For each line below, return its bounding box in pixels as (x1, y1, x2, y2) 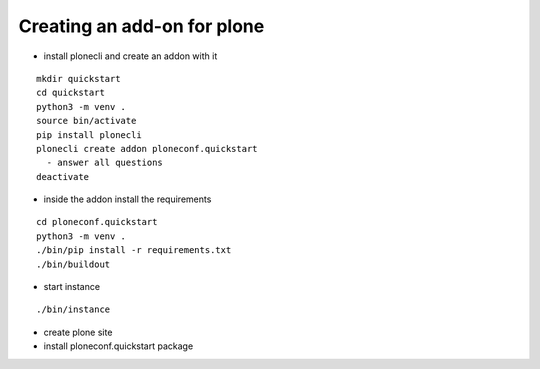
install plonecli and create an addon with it (43, 50, 218, 62)
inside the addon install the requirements (43, 193, 212, 205)
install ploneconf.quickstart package (43, 340, 194, 352)
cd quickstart (36, 87, 105, 99)
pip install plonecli (36, 129, 142, 140)
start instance (43, 281, 100, 293)
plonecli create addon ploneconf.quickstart (36, 143, 259, 154)
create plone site (43, 326, 113, 338)
